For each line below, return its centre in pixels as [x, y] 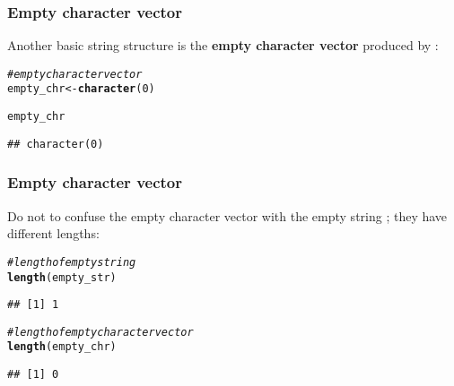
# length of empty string [72, 262]
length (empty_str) [62, 277]
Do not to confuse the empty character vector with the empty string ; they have [227, 215]
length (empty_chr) [62, 347]
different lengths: [53, 233]
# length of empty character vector [100, 332]
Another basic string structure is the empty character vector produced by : [223, 45]
